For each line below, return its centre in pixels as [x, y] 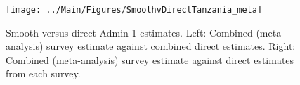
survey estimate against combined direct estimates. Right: [171, 46]
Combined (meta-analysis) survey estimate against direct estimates [150, 59]
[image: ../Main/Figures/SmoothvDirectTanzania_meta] [134, 10]
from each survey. [43, 73]
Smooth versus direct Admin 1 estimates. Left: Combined [129, 32]
